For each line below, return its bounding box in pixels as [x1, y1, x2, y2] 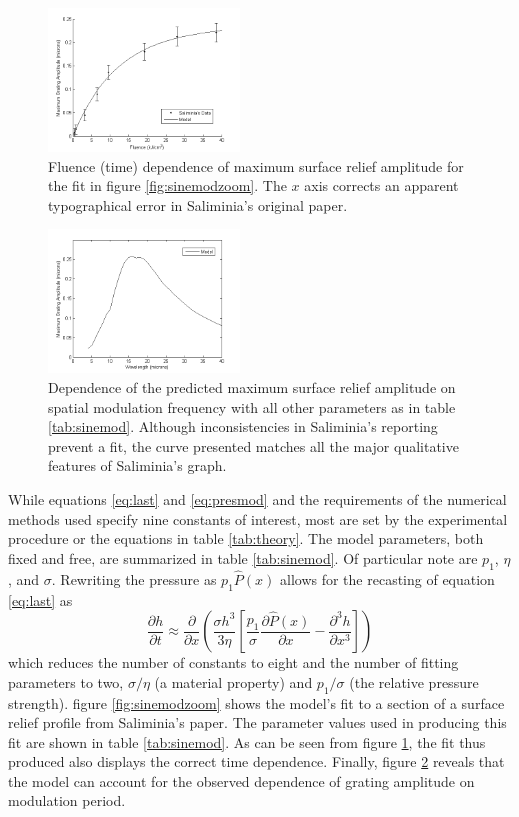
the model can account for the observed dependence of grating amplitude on [8, 770, 475, 791]
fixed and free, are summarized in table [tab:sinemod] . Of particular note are [8, 547, 478, 568]
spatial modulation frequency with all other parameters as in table [48, 396, 456, 417]
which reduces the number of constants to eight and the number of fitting [8, 652, 459, 673]
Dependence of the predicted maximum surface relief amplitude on [48, 376, 456, 397]
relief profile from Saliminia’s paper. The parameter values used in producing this [8, 712, 507, 733]
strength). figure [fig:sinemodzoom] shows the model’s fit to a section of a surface [8, 692, 505, 713]
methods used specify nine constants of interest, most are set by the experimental [8, 508, 508, 529]
